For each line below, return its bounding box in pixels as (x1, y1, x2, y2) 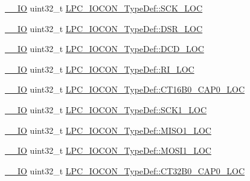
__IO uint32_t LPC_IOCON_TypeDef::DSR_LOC (5, 22, 203, 35)
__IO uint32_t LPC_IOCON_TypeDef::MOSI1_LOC (5, 144, 211, 157)
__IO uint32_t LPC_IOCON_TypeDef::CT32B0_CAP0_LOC (5, 164, 245, 177)
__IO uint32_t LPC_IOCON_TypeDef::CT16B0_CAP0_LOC (5, 83, 245, 96)
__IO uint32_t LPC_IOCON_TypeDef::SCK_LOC (5, 2, 203, 14)
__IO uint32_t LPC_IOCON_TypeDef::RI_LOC (5, 62, 194, 75)
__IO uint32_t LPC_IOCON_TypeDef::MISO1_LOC (5, 123, 211, 136)
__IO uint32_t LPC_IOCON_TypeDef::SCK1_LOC (5, 103, 207, 116)
